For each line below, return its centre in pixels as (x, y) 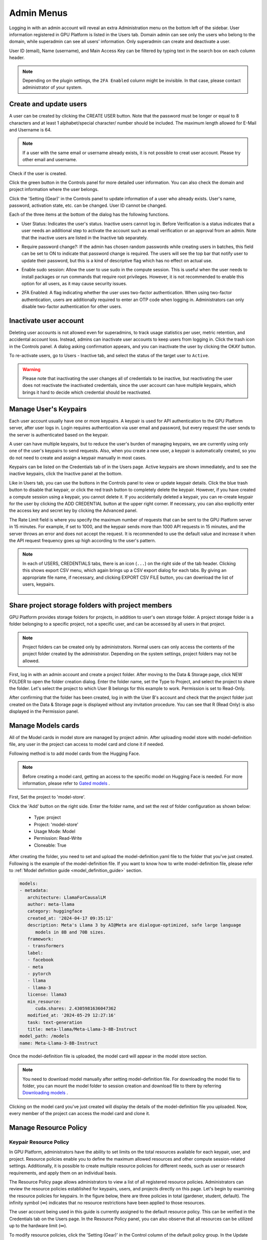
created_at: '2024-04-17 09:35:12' (70, 918)
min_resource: (44, 1001)
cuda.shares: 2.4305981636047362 (76, 1008)
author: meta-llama (51, 904)
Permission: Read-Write (58, 838)
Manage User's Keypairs (48, 409)
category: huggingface (55, 911)
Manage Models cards (44, 725)
